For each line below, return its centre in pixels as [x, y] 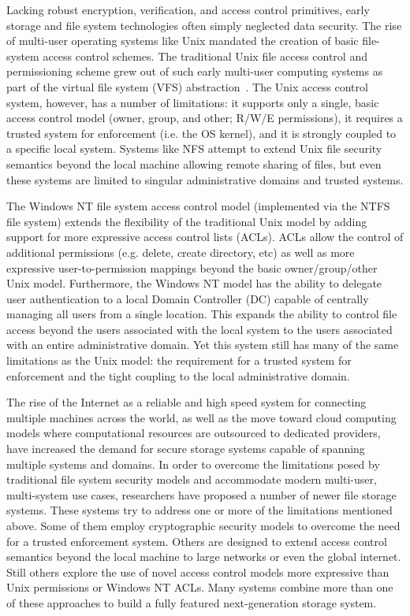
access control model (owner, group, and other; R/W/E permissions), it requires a [205, 118]
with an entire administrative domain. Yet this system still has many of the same [203, 345]
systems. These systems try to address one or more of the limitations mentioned [199, 510]
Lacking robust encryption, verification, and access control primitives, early [188, 9]
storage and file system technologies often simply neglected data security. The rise [204, 25]
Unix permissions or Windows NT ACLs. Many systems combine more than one [200, 587]
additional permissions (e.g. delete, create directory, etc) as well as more [181, 252]
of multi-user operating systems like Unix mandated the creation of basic [183, 41]
